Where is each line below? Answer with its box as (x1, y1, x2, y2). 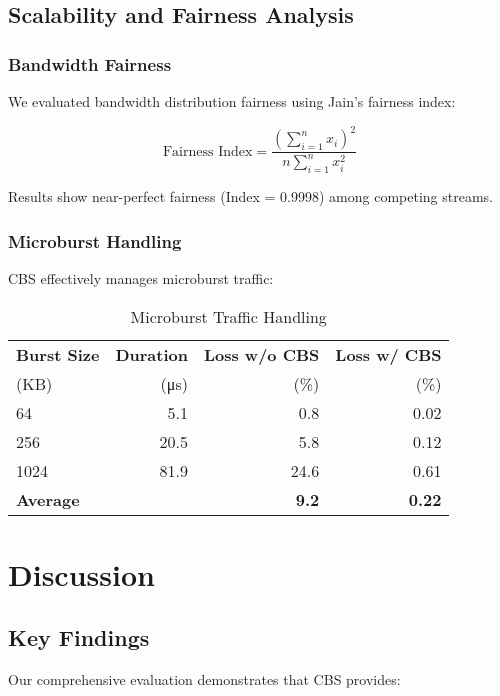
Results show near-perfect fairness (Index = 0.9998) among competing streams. (8, 186, 494, 207)
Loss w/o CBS (203, 342, 320, 366)
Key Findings (8, 622, 150, 653)
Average (16, 487, 80, 511)
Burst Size (16, 342, 100, 366)
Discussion (8, 553, 155, 594)
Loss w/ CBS (335, 342, 442, 366)
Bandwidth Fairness (8, 51, 172, 76)
